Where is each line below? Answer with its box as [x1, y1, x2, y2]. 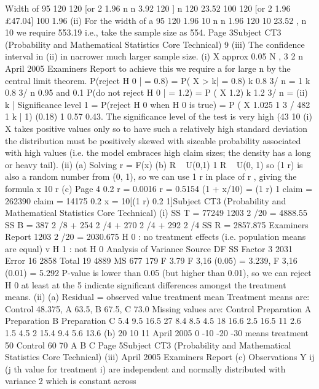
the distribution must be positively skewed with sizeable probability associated [5, 134, 301, 147]
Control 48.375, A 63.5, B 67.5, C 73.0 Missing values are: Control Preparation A [5, 302, 312, 315]
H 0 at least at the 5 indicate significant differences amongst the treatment [5, 278, 286, 291]
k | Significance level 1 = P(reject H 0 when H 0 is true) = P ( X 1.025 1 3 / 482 [5, 98, 310, 110]
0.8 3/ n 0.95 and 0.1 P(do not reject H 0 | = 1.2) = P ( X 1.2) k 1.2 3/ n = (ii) [5, 86, 308, 99]
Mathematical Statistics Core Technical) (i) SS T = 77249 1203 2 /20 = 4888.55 [5, 206, 308, 219]
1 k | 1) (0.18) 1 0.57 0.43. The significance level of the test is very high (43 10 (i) [5, 110, 312, 123]
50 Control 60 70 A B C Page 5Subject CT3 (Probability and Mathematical [5, 338, 291, 351]
